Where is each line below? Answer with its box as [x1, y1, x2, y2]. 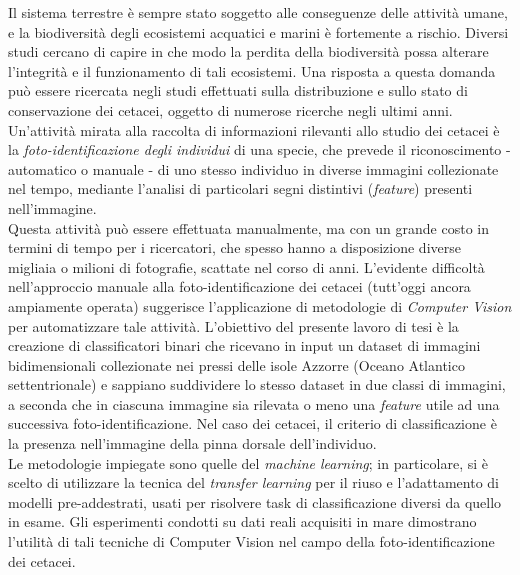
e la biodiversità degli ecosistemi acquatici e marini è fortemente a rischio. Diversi [8, 21, 509, 42]
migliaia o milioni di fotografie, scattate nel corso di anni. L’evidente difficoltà [8, 256, 485, 277]
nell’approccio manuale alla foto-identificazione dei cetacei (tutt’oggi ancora [8, 276, 471, 297]
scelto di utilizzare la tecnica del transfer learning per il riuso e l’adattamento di [8, 472, 500, 493]
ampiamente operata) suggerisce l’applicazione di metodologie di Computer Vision [8, 295, 512, 316]
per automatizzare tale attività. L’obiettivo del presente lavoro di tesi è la [8, 315, 459, 336]
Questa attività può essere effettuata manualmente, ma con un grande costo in [8, 217, 490, 238]
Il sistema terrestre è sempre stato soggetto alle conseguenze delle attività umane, [8, 2, 508, 22]
